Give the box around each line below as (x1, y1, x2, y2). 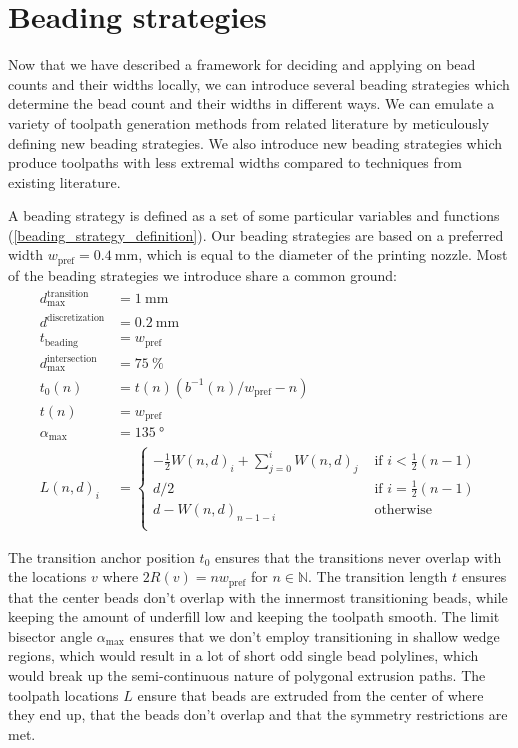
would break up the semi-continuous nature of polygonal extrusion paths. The (8, 665, 486, 685)
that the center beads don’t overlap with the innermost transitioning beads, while (8, 586, 508, 607)
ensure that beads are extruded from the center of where (137, 684, 484, 705)
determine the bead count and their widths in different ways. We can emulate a (8, 93, 495, 114)
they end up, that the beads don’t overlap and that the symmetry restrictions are (8, 704, 508, 725)
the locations (8, 566, 87, 587)
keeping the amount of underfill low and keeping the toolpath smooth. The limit (8, 606, 500, 627)
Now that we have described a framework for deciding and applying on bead (8, 54, 476, 75)
